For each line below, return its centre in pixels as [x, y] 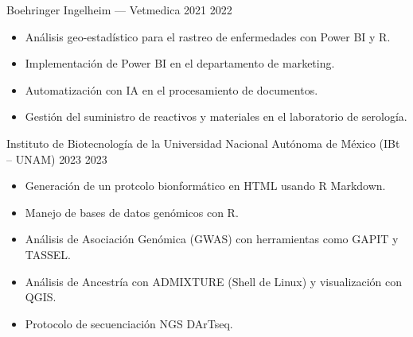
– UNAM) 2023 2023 [57, 159]
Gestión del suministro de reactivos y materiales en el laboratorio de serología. [216, 116]
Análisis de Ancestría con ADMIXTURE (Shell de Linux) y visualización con [214, 281]
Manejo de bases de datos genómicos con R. [132, 212]
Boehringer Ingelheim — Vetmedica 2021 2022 [119, 10]
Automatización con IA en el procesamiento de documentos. [171, 89]
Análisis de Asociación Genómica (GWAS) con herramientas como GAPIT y [212, 239]
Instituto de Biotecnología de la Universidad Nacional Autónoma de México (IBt [203, 143]
